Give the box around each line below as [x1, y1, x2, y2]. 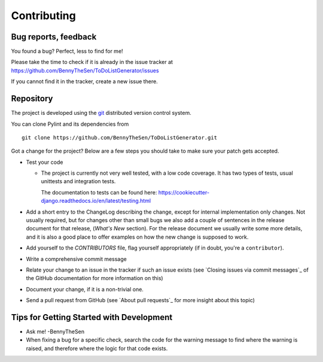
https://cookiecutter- [158, 188, 209, 196]
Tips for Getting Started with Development [11, 312, 173, 323]
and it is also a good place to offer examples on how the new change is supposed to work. [26, 233, 249, 241]
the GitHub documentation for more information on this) [26, 275, 164, 282]
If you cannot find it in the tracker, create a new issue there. [11, 78, 158, 85]
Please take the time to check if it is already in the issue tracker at [11, 59, 173, 66]
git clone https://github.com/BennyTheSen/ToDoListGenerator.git [22, 134, 218, 141]
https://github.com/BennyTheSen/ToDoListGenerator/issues [11, 66, 159, 74]
